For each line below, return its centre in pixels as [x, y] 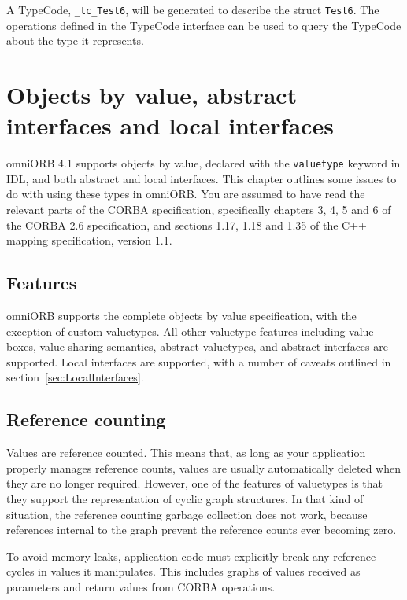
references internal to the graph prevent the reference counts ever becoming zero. [202, 530]
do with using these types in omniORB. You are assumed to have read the [186, 194]
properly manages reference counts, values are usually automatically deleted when [203, 467]
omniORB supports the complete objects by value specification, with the [181, 315]
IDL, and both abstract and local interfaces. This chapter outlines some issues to [202, 178]
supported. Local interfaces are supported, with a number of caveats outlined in [199, 361]
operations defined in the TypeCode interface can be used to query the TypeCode [204, 25]
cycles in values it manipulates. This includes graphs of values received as [183, 571]
